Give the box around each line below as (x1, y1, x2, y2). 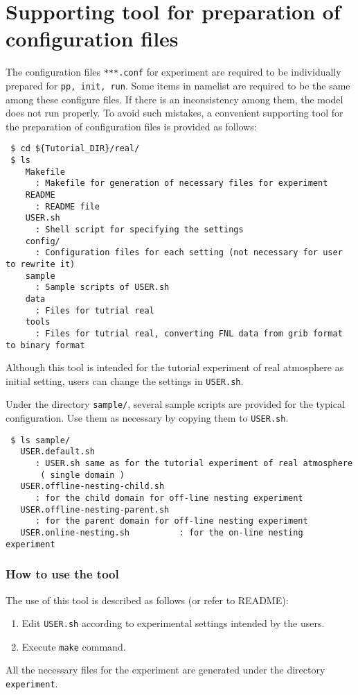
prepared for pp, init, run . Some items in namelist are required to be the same (6, 78, 350, 92)
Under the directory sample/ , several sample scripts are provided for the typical (6, 397, 345, 411)
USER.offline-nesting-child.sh (20, 481, 165, 492)
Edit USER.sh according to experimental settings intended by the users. (21, 616, 325, 630)
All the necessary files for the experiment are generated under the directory (6, 662, 325, 677)
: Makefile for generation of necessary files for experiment (35, 178, 328, 189)
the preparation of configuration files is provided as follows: (6, 119, 257, 133)
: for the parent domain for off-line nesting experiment (35, 516, 308, 526)
